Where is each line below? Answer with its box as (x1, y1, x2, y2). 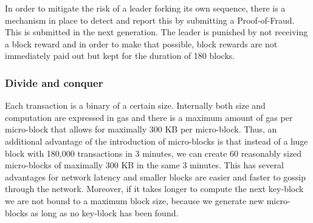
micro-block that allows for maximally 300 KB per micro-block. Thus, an (5, 123, 277, 136)
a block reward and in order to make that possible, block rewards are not (5, 37, 278, 50)
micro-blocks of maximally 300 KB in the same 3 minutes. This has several (5, 159, 284, 171)
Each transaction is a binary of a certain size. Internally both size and (5, 99, 266, 112)
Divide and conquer (5, 75, 103, 90)
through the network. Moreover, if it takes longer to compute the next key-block (5, 182, 304, 195)
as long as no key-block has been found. (30, 206, 179, 219)
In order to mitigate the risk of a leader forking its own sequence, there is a (5, 2, 286, 14)
